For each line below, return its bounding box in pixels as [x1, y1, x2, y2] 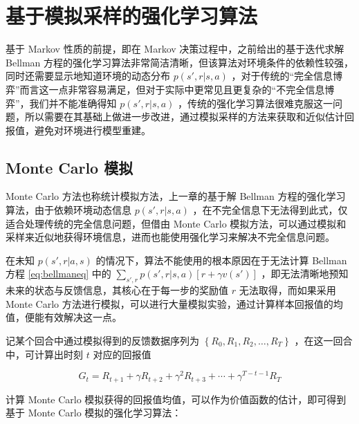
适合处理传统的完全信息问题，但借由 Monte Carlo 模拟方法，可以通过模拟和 [6, 216, 347, 230]
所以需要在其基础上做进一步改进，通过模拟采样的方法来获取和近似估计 [24, 109, 344, 124]
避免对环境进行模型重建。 [34, 122, 151, 137]
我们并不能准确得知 [29, 95, 117, 110]
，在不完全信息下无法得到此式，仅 [192, 203, 348, 217]
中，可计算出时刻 [6, 347, 83, 361]
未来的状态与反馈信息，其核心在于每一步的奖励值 [6, 283, 228, 297]
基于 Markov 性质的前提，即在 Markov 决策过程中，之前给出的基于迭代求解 [6, 42, 344, 56]
